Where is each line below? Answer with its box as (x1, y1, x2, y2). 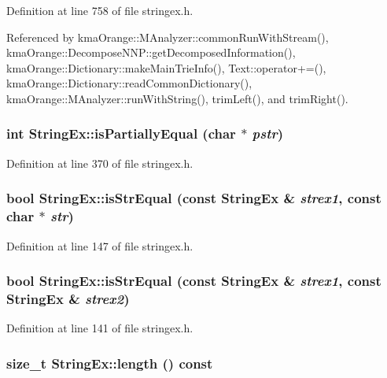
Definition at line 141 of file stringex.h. (6, 320, 193, 336)
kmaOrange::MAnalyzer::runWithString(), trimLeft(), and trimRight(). (6, 90, 348, 106)
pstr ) (252, 124, 284, 143)
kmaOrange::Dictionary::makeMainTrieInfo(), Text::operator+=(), (6, 59, 326, 76)
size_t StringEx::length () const (6, 353, 213, 372)
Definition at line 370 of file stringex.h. (6, 154, 193, 171)
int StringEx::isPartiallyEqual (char (6, 124, 236, 143)
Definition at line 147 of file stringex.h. (6, 237, 193, 254)
